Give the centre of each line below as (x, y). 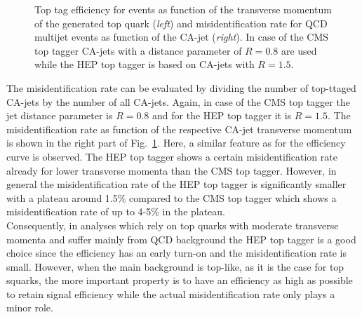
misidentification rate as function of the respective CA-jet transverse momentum (179, 129)
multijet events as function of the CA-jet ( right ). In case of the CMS (182, 37)
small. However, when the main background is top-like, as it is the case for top (175, 266)
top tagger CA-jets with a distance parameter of (138, 50)
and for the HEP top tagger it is (222, 115)
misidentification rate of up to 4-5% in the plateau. (116, 211)
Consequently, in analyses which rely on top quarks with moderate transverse (173, 225)
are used (299, 50)
